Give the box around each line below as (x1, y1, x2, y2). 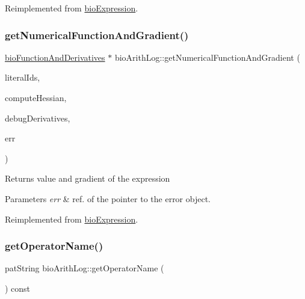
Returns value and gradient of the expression (5, 172, 170, 185)
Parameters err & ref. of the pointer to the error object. (5, 192, 211, 205)
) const (5, 282, 31, 294)
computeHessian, (5, 91, 67, 103)
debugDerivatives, (5, 111, 70, 124)
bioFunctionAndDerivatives (5, 51, 105, 63)
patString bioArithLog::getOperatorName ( (5, 262, 164, 274)
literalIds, (5, 71, 40, 84)
